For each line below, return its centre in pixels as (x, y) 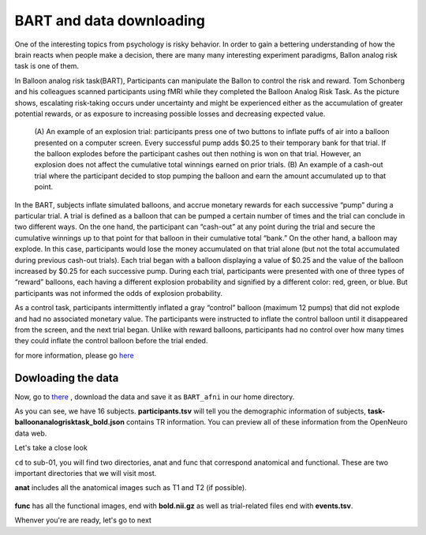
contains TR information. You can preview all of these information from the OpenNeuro (267, 422)
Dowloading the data (67, 378)
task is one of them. (47, 66)
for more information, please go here (74, 355)
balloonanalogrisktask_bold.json (70, 422)
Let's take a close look (51, 448)
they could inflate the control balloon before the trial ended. (111, 341)
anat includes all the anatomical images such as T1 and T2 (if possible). (131, 488)
